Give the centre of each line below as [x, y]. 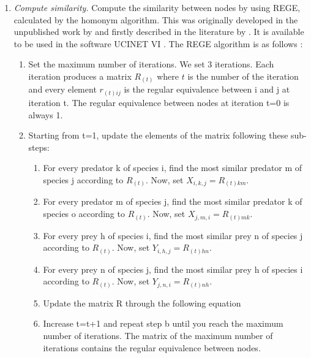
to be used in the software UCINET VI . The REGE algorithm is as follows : [158, 43]
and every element [62, 89]
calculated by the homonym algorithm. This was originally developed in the [156, 19]
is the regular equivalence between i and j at [207, 89]
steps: [39, 147]
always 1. [46, 114]
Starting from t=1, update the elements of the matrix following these [158, 135]
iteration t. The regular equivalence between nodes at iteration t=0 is [159, 102]
